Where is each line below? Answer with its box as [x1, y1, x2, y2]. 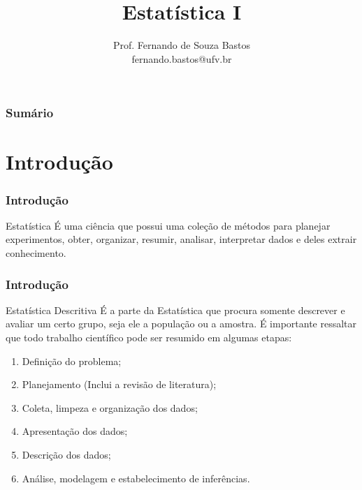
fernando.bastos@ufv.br [131, 51, 232, 66]
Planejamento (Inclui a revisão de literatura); [22, 377, 217, 392]
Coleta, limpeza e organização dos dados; [22, 400, 198, 415]
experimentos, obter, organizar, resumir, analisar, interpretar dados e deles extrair [6, 232, 357, 246]
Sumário [6, 104, 54, 121]
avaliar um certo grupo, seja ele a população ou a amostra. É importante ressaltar [6, 316, 357, 331]
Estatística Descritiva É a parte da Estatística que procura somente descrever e [6, 302, 345, 317]
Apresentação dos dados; [22, 424, 128, 438]
